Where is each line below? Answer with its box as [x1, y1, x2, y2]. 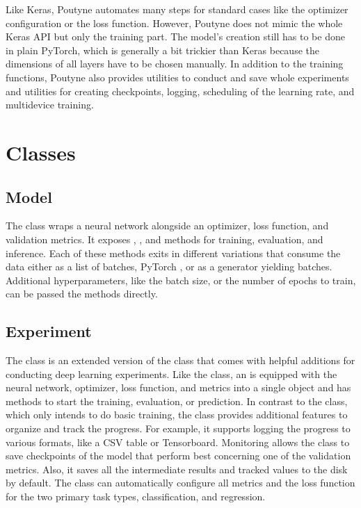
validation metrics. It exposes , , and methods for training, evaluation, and [6, 231, 323, 246]
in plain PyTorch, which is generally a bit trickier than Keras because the [6, 42, 319, 57]
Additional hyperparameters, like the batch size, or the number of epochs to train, [6, 272, 356, 287]
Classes [6, 138, 76, 166]
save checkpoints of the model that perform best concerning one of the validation [6, 448, 351, 463]
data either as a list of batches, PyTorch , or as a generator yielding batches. [6, 259, 332, 274]
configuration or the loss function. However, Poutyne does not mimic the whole [6, 15, 343, 30]
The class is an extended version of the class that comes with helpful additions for [6, 353, 355, 368]
